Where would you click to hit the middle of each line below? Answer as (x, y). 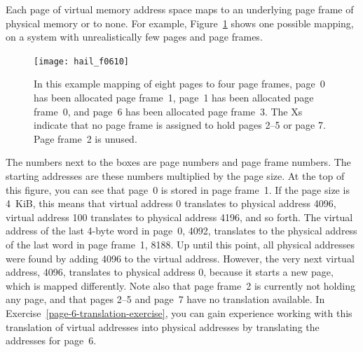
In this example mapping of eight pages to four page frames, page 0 (179, 84)
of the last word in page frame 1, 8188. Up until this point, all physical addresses (180, 244)
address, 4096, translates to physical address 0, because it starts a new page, (170, 272)
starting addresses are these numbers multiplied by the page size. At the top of (175, 176)
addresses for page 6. (51, 340)
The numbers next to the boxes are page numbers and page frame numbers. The (178, 162)
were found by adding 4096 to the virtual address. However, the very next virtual (180, 258)
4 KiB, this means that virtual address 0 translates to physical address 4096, (171, 203)
